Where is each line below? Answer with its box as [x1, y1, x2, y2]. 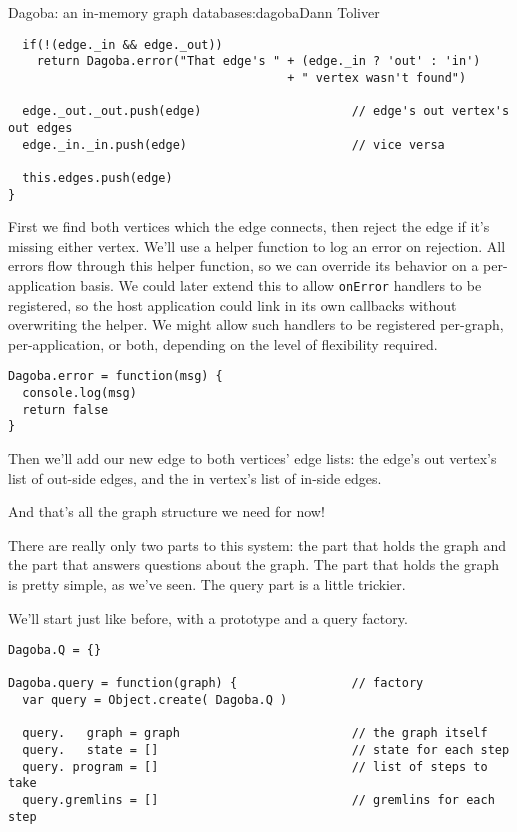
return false [22, 402, 109, 417]
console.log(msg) [22, 386, 137, 401]
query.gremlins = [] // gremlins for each [22, 793, 495, 808]
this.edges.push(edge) [22, 170, 173, 185]
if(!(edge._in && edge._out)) [22, 37, 223, 52]
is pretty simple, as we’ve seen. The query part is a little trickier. [8, 573, 406, 594]
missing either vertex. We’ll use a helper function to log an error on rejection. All [8, 235, 506, 256]
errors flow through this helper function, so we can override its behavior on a [8, 255, 479, 276]
